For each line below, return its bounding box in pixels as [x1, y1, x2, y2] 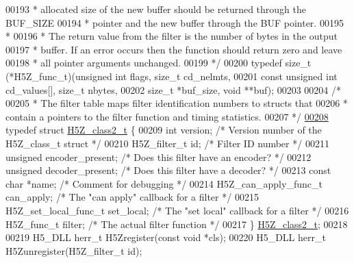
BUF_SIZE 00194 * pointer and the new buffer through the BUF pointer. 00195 [5, 15, 344, 29]
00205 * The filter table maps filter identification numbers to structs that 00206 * [5, 96, 348, 110]
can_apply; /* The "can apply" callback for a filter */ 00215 [5, 190, 259, 204]
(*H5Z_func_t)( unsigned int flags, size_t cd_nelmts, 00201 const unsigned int [5, 68, 338, 83]
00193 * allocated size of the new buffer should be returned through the [5, 2, 306, 16]
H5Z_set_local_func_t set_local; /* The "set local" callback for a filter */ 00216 [5, 203, 349, 217]
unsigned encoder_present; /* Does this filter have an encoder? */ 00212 [5, 149, 312, 164]
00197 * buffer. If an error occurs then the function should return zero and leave [5, 42, 342, 56]
